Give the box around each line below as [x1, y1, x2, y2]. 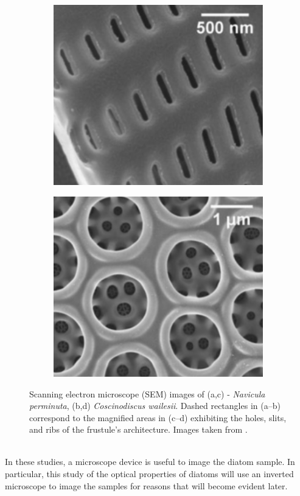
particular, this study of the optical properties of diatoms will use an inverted [5, 467, 294, 480]
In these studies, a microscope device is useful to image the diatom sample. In [5, 455, 295, 468]
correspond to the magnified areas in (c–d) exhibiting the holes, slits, [29, 411, 287, 424]
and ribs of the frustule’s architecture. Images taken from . [29, 423, 248, 436]
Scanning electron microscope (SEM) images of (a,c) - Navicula [29, 387, 265, 400]
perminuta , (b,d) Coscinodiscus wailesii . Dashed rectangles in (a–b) [29, 399, 281, 412]
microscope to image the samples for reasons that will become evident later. [5, 479, 288, 492]
